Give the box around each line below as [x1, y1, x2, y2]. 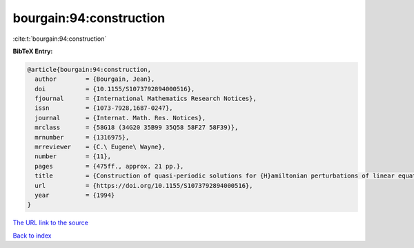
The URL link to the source [12, 218, 89, 227]
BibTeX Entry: [12, 47, 53, 55]
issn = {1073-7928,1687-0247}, [34, 104, 173, 112]
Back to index [12, 231, 52, 240]
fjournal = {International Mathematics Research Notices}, [34, 95, 257, 103]
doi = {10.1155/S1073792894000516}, [34, 85, 195, 93]
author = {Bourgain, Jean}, [34, 75, 155, 83]
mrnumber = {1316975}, [34, 133, 130, 141]
